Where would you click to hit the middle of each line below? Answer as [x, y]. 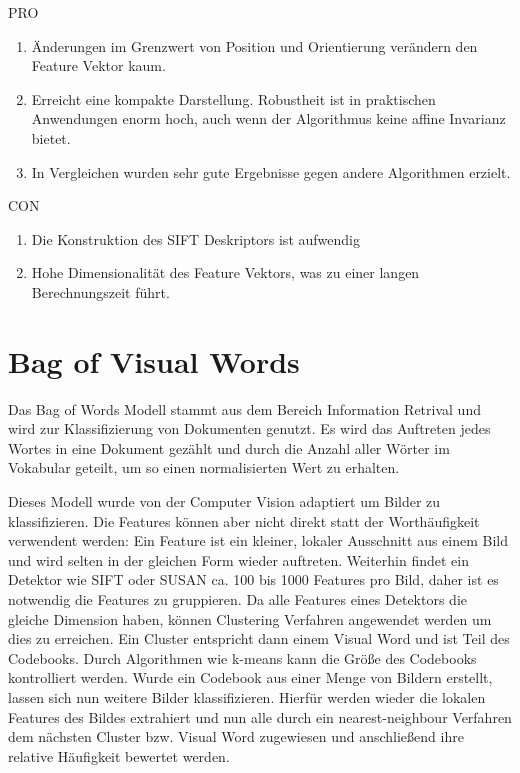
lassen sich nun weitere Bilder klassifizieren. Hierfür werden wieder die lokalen [247, 696]
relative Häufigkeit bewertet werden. [119, 755]
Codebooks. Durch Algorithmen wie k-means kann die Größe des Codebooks [242, 657]
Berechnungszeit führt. [100, 291]
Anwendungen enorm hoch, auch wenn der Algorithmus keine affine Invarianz [268, 118]
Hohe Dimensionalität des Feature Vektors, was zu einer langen [225, 272]
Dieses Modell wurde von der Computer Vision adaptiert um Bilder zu [224, 501]
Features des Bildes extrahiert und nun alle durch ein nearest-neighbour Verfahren [260, 716]
